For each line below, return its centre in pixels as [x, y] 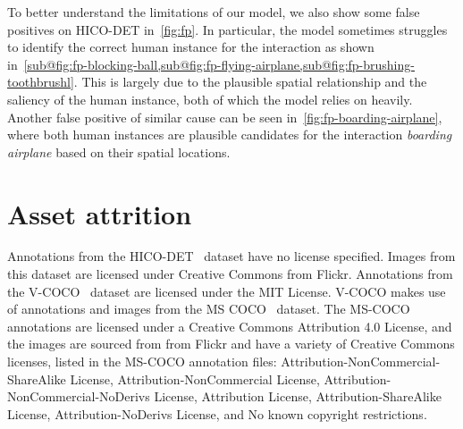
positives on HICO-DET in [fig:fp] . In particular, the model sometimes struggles [227, 29]
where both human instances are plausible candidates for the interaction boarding [230, 135]
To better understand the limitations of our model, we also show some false [214, 12]
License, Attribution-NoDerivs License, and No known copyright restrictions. [217, 413]
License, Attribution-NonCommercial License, [195, 379]
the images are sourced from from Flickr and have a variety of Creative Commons [231, 344]
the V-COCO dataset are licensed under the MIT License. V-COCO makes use [227, 291]
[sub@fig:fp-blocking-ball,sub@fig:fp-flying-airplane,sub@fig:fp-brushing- [219, 64]
